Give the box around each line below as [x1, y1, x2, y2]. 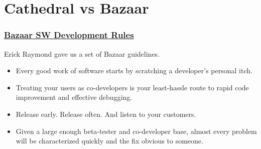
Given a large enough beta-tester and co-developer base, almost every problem [16, 125, 257, 136]
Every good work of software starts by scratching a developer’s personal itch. [16, 65, 252, 76]
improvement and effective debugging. [16, 92, 133, 102]
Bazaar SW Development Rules [4, 29, 134, 41]
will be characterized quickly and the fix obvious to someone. [16, 135, 203, 146]
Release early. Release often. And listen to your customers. [16, 108, 196, 119]
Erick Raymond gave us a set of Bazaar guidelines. [4, 48, 160, 59]
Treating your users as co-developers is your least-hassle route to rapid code [16, 82, 249, 92]
